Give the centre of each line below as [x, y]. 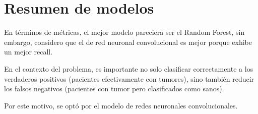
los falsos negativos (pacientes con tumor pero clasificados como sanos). [114, 89]
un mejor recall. [28, 52]
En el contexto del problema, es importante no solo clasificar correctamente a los [129, 68]
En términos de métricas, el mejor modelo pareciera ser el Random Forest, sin [124, 32]
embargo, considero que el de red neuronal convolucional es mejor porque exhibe [128, 42]
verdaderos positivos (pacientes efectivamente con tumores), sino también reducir [129, 78]
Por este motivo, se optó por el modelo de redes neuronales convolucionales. [121, 105]
